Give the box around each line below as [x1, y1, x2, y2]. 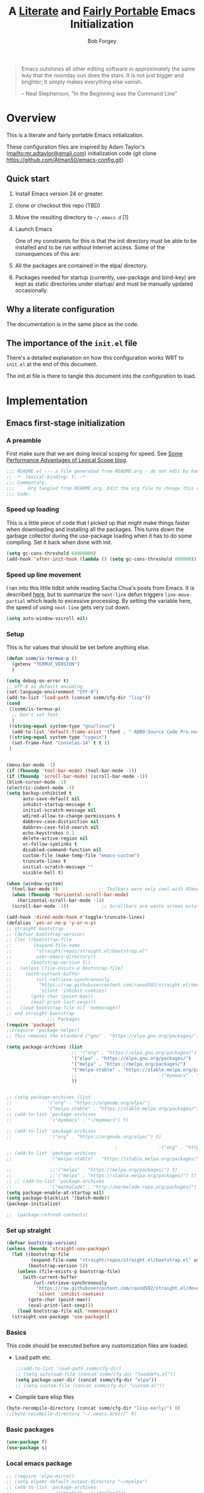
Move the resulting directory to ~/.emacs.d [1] [15, 213, 129, 220]
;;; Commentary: [6, 479, 47, 485]
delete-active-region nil [22, 835, 88, 841]
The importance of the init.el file [6, 338, 138, 348]
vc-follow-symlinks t [22, 841, 78, 848]
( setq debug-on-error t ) [6, 678, 69, 684]
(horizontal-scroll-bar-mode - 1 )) [17, 898, 104, 904]
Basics [6, 1328, 27, 1337]
